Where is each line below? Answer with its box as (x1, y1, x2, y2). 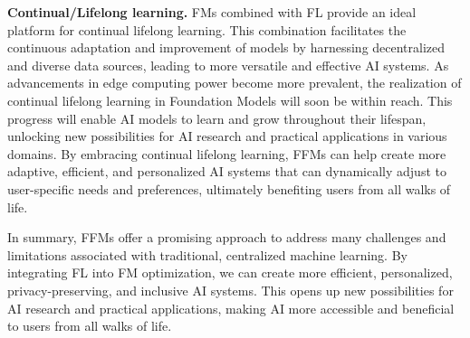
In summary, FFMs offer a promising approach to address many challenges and (7, 228, 446, 247)
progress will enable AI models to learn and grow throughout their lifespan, (7, 108, 427, 127)
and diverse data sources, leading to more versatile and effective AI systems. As (7, 55, 449, 74)
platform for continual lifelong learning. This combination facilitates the (7, 20, 407, 39)
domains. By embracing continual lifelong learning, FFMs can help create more (7, 144, 446, 163)
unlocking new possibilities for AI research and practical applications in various (7, 127, 447, 146)
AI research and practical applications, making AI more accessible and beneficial (7, 298, 455, 317)
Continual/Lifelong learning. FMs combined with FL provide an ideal (7, 3, 417, 21)
